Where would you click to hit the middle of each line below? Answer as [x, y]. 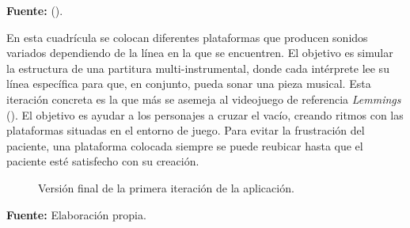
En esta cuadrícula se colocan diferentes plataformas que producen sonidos [187, 37]
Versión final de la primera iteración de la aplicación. [166, 187]
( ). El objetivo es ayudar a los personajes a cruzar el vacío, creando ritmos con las [205, 114]
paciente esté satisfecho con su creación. [103, 161]
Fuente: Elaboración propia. [76, 214]
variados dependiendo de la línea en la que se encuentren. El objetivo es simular [200, 53]
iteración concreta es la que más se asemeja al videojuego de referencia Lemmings [204, 99]
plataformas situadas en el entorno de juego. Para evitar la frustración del [186, 130]
